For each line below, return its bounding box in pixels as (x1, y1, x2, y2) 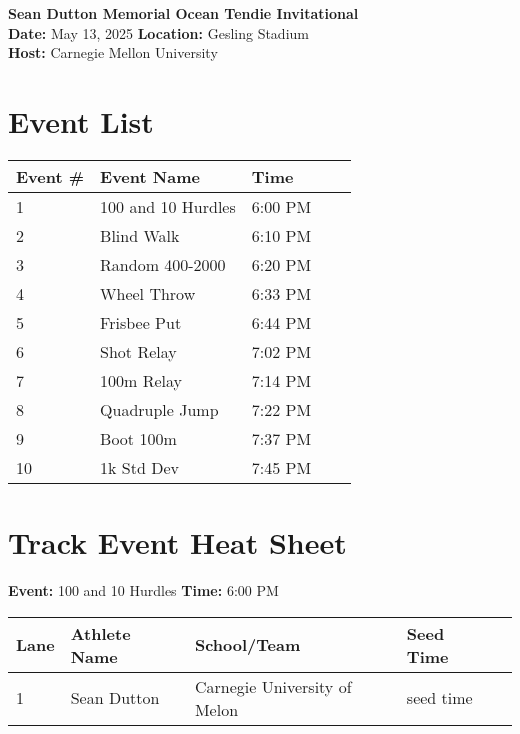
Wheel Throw (100, 281, 196, 305)
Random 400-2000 (100, 252, 226, 276)
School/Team (194, 633, 301, 657)
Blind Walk (100, 223, 180, 247)
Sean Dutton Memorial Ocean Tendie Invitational (8, 3, 359, 23)
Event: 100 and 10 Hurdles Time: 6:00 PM (8, 580, 279, 601)
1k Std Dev (100, 455, 179, 479)
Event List (8, 100, 154, 141)
